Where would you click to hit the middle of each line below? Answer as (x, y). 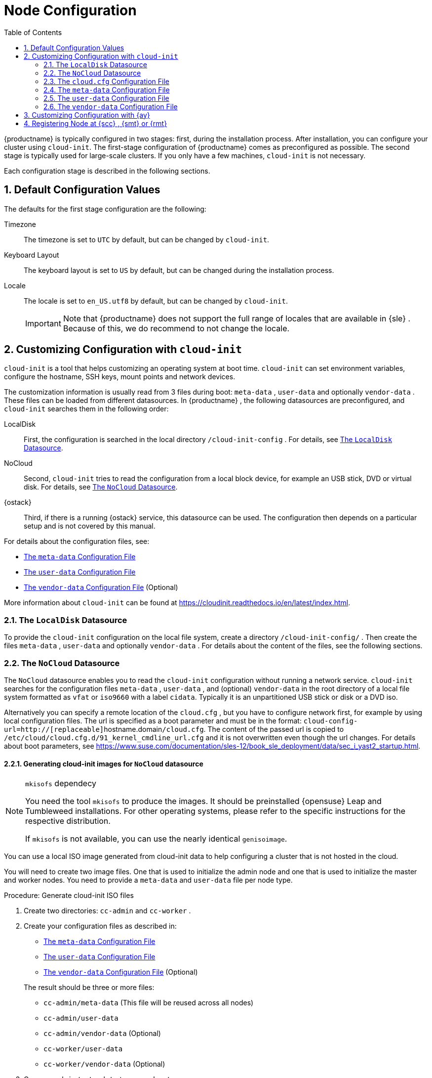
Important (43, 323)
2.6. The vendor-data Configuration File (111, 106)
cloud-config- (331, 721)
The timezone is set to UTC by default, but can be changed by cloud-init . (147, 239)
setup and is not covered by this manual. (90, 526)
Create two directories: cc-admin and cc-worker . (107, 911)
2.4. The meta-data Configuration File (107, 90)
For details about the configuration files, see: (77, 541)
